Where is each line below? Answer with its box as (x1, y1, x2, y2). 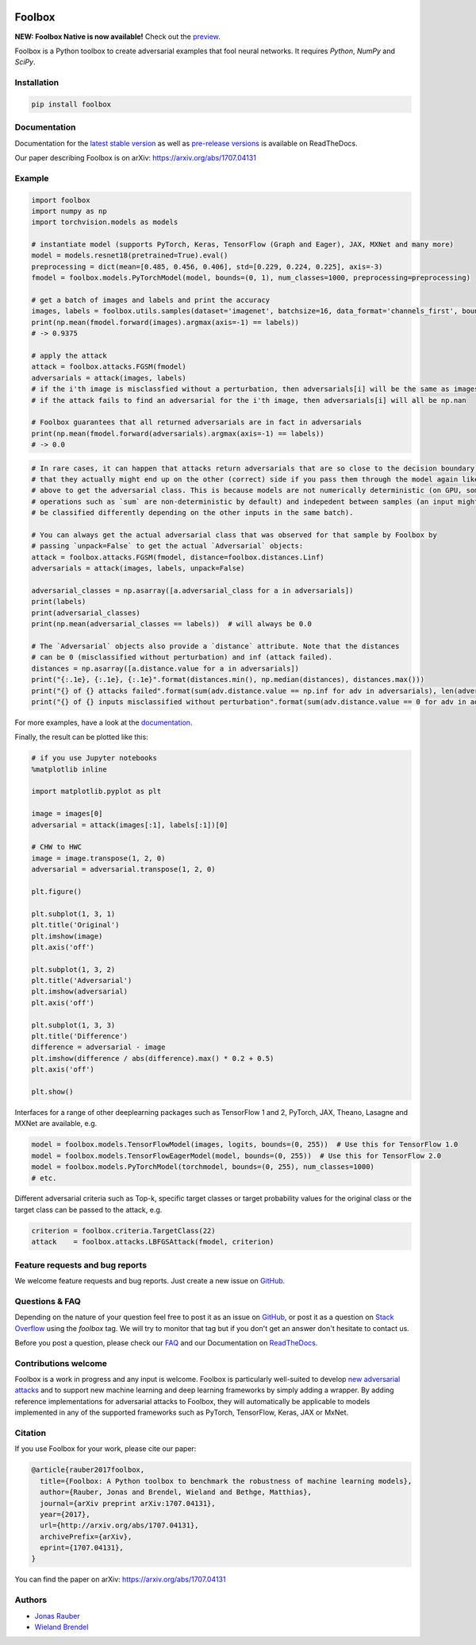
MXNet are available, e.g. (14, 1119, 98, 1128)
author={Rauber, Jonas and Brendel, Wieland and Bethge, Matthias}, (40, 1488, 313, 1497)
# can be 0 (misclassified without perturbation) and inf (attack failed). (31, 652, 333, 662)
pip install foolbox (31, 99, 111, 109)
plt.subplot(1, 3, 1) (31, 909, 116, 918)
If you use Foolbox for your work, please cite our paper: (14, 1444, 197, 1453)
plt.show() (31, 1087, 74, 1096)
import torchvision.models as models (31, 218, 178, 226)
